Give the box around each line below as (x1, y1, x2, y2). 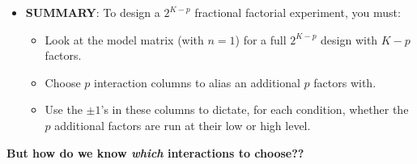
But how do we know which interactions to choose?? (6, 144, 304, 161)
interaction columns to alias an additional (93, 74, 300, 90)
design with (321, 31, 378, 48)
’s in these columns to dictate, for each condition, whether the (100, 101, 409, 118)
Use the (45, 101, 83, 118)
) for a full (235, 31, 287, 48)
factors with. (313, 74, 377, 90)
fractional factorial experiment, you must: (194, 4, 401, 20)
